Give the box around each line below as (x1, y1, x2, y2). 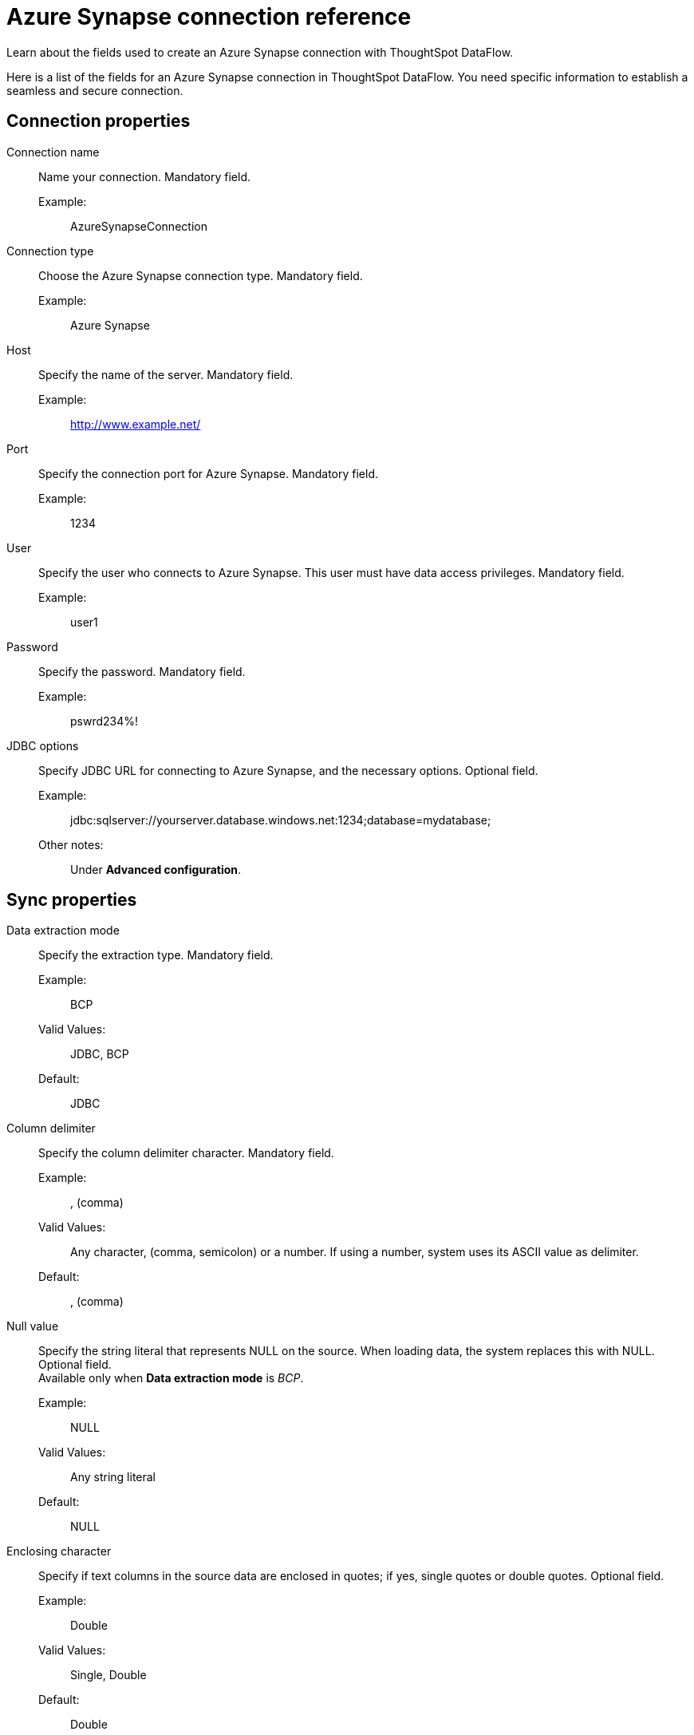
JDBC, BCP (70, 1047, 129, 1061)
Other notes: (38, 837, 104, 852)
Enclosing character (6, 1544, 112, 1559)
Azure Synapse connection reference (6, 3, 412, 30)
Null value (6, 1319, 59, 1334)
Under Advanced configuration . (70, 862, 242, 876)
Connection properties (6, 111, 191, 132)
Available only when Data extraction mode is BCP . (38, 1371, 304, 1385)
